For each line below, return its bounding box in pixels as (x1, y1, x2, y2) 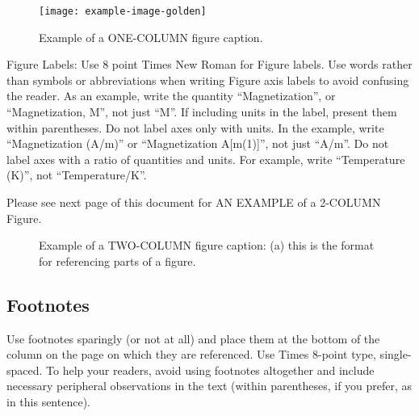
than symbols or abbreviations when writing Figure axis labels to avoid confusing (6, 71, 409, 88)
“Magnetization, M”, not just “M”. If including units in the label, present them (6, 103, 397, 120)
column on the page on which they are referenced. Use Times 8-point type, (6, 346, 376, 363)
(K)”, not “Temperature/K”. (6, 166, 147, 183)
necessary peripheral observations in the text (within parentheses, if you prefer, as (6, 377, 413, 394)
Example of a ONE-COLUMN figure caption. (39, 28, 263, 45)
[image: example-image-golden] (39, 6, 207, 17)
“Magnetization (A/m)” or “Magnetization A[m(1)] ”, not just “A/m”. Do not (6, 135, 389, 152)
